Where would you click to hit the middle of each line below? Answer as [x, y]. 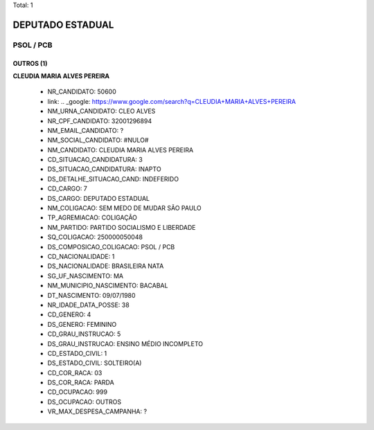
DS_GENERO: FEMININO [82, 324]
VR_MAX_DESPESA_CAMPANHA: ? [97, 411]
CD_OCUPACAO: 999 [77, 392]
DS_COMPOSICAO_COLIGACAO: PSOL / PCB [111, 247]
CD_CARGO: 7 [68, 189]
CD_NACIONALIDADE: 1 [81, 257]
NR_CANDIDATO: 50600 [82, 92]
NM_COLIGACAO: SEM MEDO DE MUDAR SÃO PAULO [125, 208]
